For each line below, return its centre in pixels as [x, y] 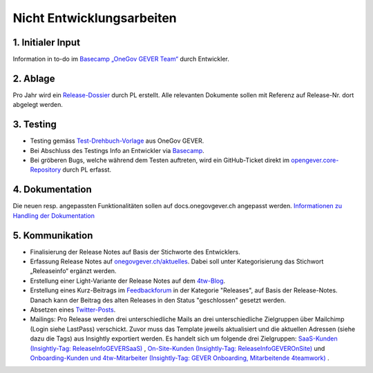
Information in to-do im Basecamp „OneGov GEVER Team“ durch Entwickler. [121, 59]
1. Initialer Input [47, 42]
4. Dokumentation [52, 190]
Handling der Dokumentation [54, 215]
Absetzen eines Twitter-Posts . [73, 310]
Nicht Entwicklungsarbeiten [95, 18]
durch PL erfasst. [87, 170]
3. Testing [35, 124]
